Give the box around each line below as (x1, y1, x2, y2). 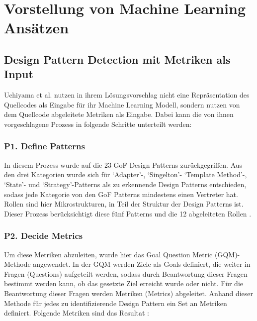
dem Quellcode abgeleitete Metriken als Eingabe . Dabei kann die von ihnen (4, 109, 234, 119)
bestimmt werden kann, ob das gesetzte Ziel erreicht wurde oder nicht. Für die (4, 278, 243, 289)
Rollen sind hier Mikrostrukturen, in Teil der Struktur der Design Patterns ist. (4, 199, 244, 209)
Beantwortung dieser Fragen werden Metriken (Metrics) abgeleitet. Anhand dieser (4, 288, 254, 298)
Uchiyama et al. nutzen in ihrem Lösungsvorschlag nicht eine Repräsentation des (4, 90, 250, 100)
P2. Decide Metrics (4, 229, 83, 242)
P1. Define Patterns (4, 140, 85, 152)
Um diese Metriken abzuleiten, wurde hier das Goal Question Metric (4, 249, 213, 259)
